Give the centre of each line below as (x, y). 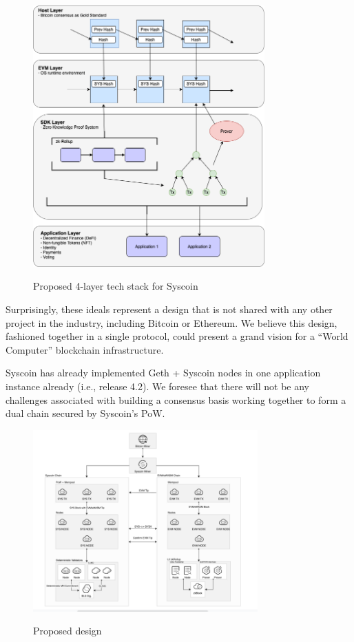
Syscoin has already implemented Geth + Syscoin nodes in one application (163, 373)
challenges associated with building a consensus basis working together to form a (176, 399)
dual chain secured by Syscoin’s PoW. (85, 413)
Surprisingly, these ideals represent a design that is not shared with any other (169, 309)
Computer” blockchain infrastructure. (85, 349)
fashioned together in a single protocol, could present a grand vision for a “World (177, 336)
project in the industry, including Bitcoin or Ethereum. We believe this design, (171, 322)
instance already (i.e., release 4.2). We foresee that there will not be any (157, 386)
